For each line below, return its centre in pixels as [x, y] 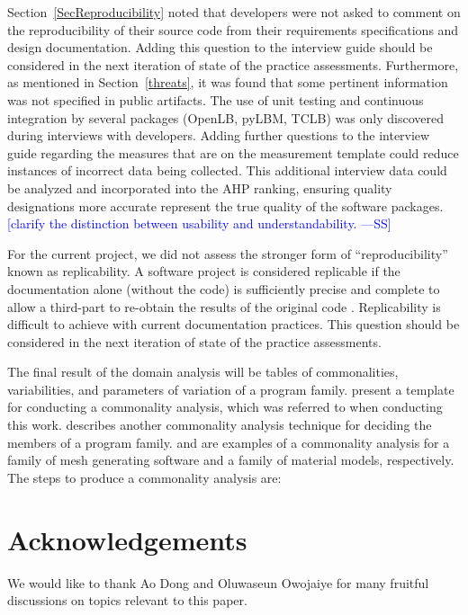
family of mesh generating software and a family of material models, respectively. [231, 460]
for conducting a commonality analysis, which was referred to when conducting [225, 407]
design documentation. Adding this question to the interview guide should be [220, 47]
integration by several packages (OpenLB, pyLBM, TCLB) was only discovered [225, 117]
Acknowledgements [127, 539]
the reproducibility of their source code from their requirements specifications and [233, 29]
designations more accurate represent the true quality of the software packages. [225, 205]
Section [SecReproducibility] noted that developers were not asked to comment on [234, 12]
